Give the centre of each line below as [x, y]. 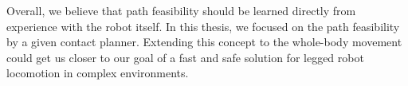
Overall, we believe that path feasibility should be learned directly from [181, 10]
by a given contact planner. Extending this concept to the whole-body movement [204, 42]
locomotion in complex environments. [98, 73]
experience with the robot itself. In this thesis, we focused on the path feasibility [203, 26]
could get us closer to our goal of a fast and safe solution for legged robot [185, 57]
